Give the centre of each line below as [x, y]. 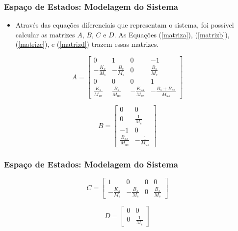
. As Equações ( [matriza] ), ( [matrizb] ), [172, 34]
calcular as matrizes [45, 34]
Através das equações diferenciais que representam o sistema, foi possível [125, 25]
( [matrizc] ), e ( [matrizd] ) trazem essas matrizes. [87, 44]
